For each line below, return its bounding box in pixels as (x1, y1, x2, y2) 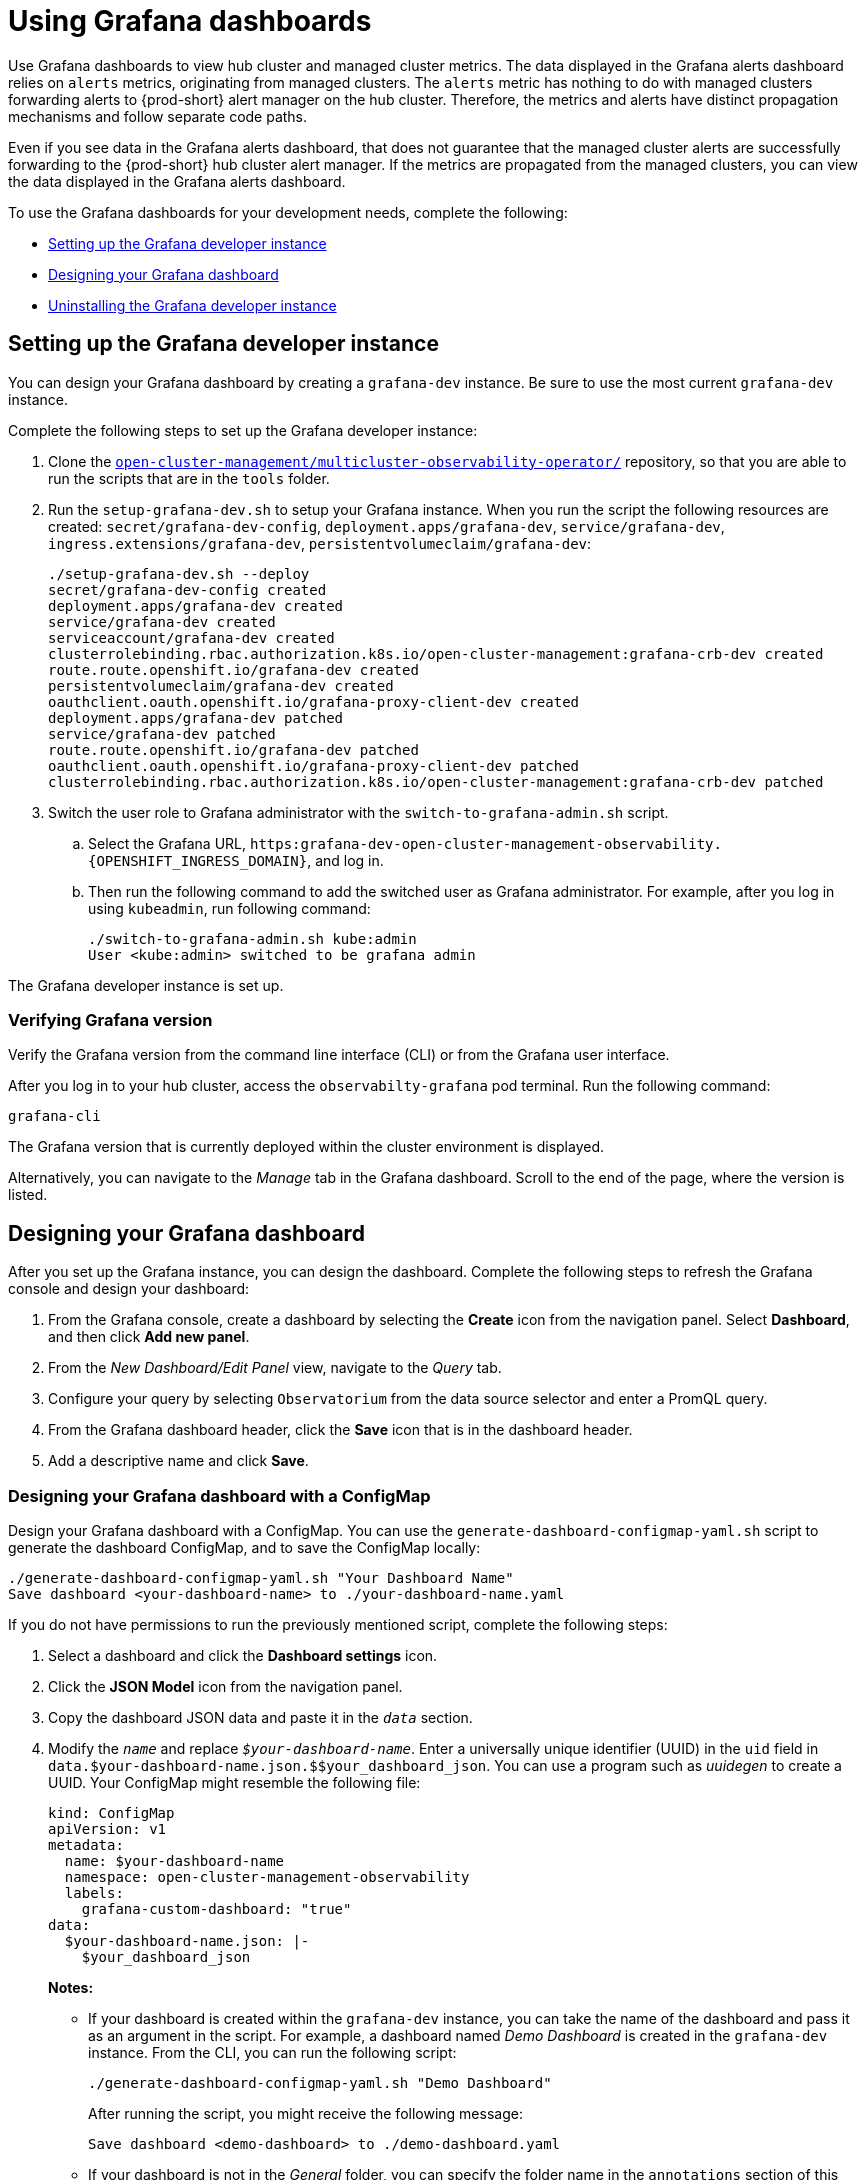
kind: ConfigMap (48, 1804, 175, 1821)
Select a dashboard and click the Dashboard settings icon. (48, 1646, 438, 1664)
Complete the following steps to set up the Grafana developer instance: (8, 421, 478, 439)
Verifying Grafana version (8, 1009, 213, 1030)
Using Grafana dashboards (8, 4, 372, 38)
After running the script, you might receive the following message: (88, 2104, 523, 2122)
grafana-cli (8, 1108, 101, 1125)
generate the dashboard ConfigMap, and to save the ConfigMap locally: (8, 1538, 481, 1556)
